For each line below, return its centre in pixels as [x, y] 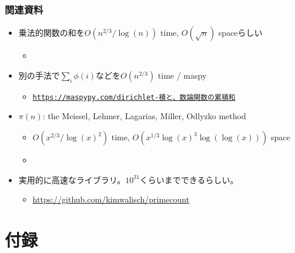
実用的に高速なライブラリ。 [72, 179]
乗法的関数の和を [51, 33]
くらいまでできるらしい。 [189, 179]
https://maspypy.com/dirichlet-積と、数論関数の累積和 [134, 97]
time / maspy [182, 75]
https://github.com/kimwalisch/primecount [111, 199]
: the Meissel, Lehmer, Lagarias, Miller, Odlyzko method [144, 116]
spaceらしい [240, 33]
